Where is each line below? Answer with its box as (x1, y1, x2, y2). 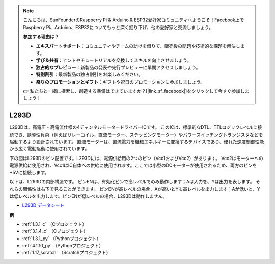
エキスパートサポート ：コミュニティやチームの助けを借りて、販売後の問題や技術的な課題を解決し (36, 43, 240, 49)
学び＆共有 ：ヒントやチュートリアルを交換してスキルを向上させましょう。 (36, 57, 192, 63)
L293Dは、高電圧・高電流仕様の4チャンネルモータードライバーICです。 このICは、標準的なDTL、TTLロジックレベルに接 (9, 124, 262, 130)
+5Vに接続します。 (9, 169, 49, 175)
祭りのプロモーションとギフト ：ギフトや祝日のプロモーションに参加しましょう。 (36, 78, 205, 85)
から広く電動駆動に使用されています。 (9, 146, 90, 152)
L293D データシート (22, 202, 65, 208)
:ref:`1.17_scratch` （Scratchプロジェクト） (22, 250, 111, 256)
